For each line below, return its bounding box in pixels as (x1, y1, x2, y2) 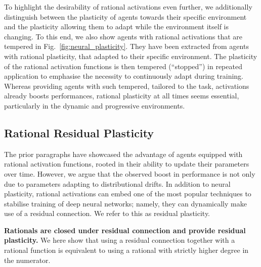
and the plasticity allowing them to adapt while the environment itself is (4, 21, 229, 32)
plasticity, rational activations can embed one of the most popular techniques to (4, 188, 251, 199)
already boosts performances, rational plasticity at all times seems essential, (4, 90, 239, 101)
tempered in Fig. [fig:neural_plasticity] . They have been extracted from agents (4, 41, 249, 51)
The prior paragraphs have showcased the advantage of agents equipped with (4, 148, 243, 159)
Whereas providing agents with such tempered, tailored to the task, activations (4, 80, 249, 91)
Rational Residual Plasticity (4, 125, 154, 140)
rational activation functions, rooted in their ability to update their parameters (4, 158, 249, 169)
